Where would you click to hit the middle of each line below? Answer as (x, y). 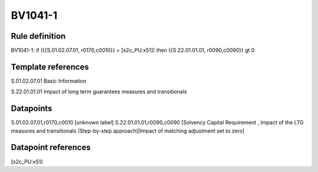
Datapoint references (51, 148)
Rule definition (38, 36)
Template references (50, 67)
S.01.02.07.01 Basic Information (49, 81)
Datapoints (32, 109)
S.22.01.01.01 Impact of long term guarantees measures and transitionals (99, 92)
